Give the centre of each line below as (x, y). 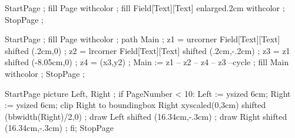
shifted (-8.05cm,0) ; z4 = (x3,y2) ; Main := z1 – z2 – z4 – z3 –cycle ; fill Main (147, 62)
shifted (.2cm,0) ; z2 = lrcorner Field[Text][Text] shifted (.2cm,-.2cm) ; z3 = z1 (147, 50)
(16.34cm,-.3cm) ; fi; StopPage (59, 128)
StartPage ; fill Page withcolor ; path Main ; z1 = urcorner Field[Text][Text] (142, 39)
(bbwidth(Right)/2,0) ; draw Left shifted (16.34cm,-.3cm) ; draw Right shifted (146, 116)
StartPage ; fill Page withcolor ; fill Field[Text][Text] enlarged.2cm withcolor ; (145, 8)
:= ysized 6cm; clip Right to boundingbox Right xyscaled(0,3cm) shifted (135, 105)
